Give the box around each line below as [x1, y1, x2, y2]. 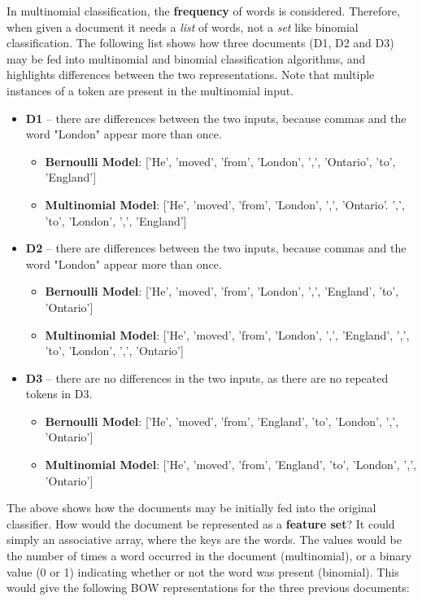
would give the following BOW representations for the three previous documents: [7, 579, 410, 596]
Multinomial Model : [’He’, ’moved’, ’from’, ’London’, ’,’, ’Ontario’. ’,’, [45, 195, 405, 213]
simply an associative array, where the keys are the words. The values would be [7, 531, 402, 548]
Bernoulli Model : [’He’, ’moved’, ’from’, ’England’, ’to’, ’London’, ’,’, [45, 412, 399, 429]
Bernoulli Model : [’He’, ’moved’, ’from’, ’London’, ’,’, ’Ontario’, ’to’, [45, 152, 396, 169]
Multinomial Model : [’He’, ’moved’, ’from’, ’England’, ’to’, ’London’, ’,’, [45, 456, 416, 473]
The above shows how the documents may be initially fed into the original [7, 499, 376, 516]
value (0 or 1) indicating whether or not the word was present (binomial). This [7, 563, 399, 580]
